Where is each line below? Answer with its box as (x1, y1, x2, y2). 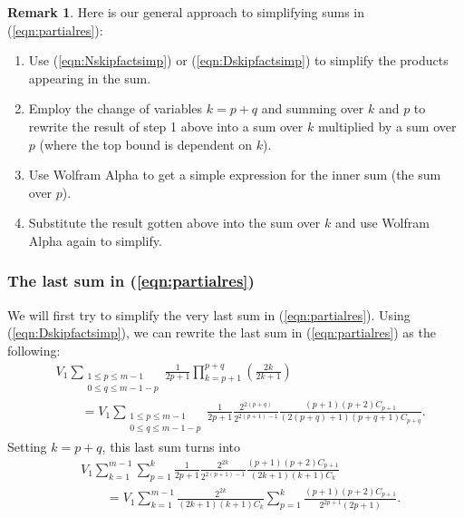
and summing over (261, 99, 364, 118)
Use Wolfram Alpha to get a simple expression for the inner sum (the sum (28, 165, 441, 184)
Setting (7, 436, 47, 455)
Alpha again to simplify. (28, 230, 162, 249)
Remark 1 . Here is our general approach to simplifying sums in (7, 3, 365, 21)
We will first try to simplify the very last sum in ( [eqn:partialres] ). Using (7, 305, 411, 324)
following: (7, 340, 61, 359)
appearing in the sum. (28, 68, 151, 87)
